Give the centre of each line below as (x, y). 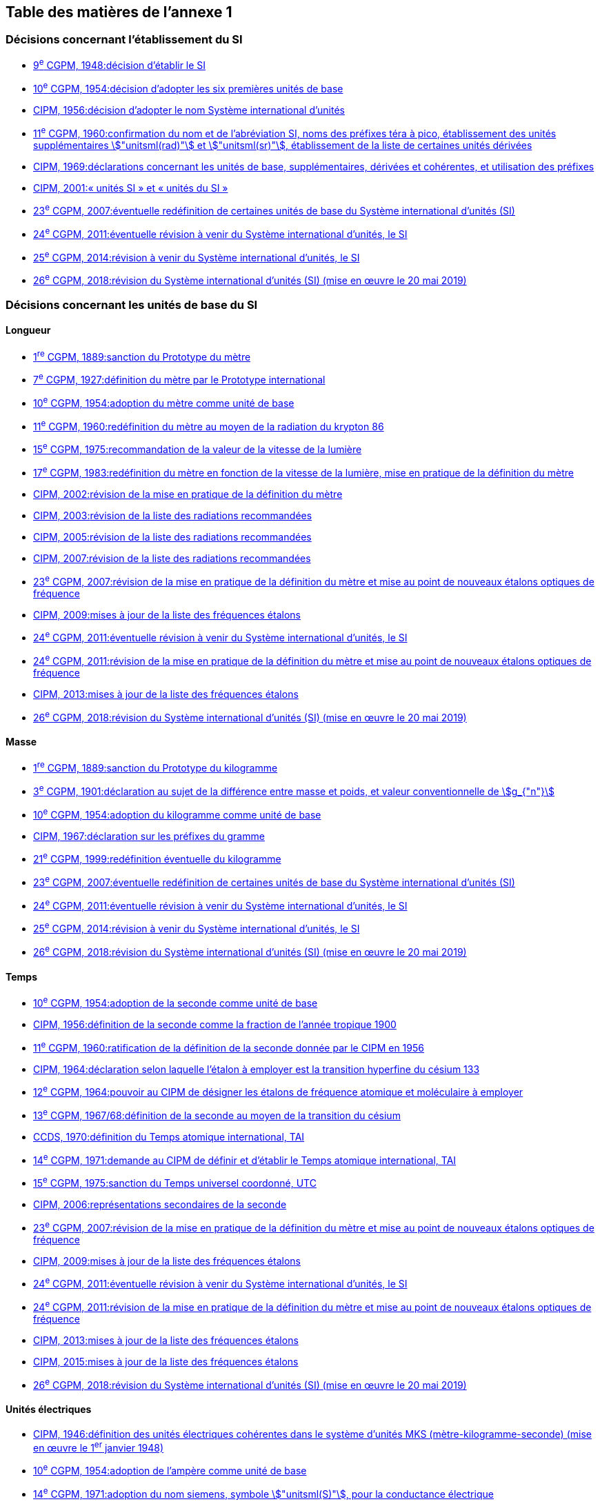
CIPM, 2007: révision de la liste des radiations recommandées (172, 558)
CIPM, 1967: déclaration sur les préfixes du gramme (149, 836)
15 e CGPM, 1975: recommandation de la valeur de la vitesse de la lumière (198, 449)
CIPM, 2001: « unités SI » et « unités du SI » (131, 188)
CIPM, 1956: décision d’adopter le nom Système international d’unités (189, 110)
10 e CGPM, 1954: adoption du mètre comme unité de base (164, 402)
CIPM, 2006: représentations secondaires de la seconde (160, 1205)
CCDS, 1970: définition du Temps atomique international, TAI (169, 1136)
